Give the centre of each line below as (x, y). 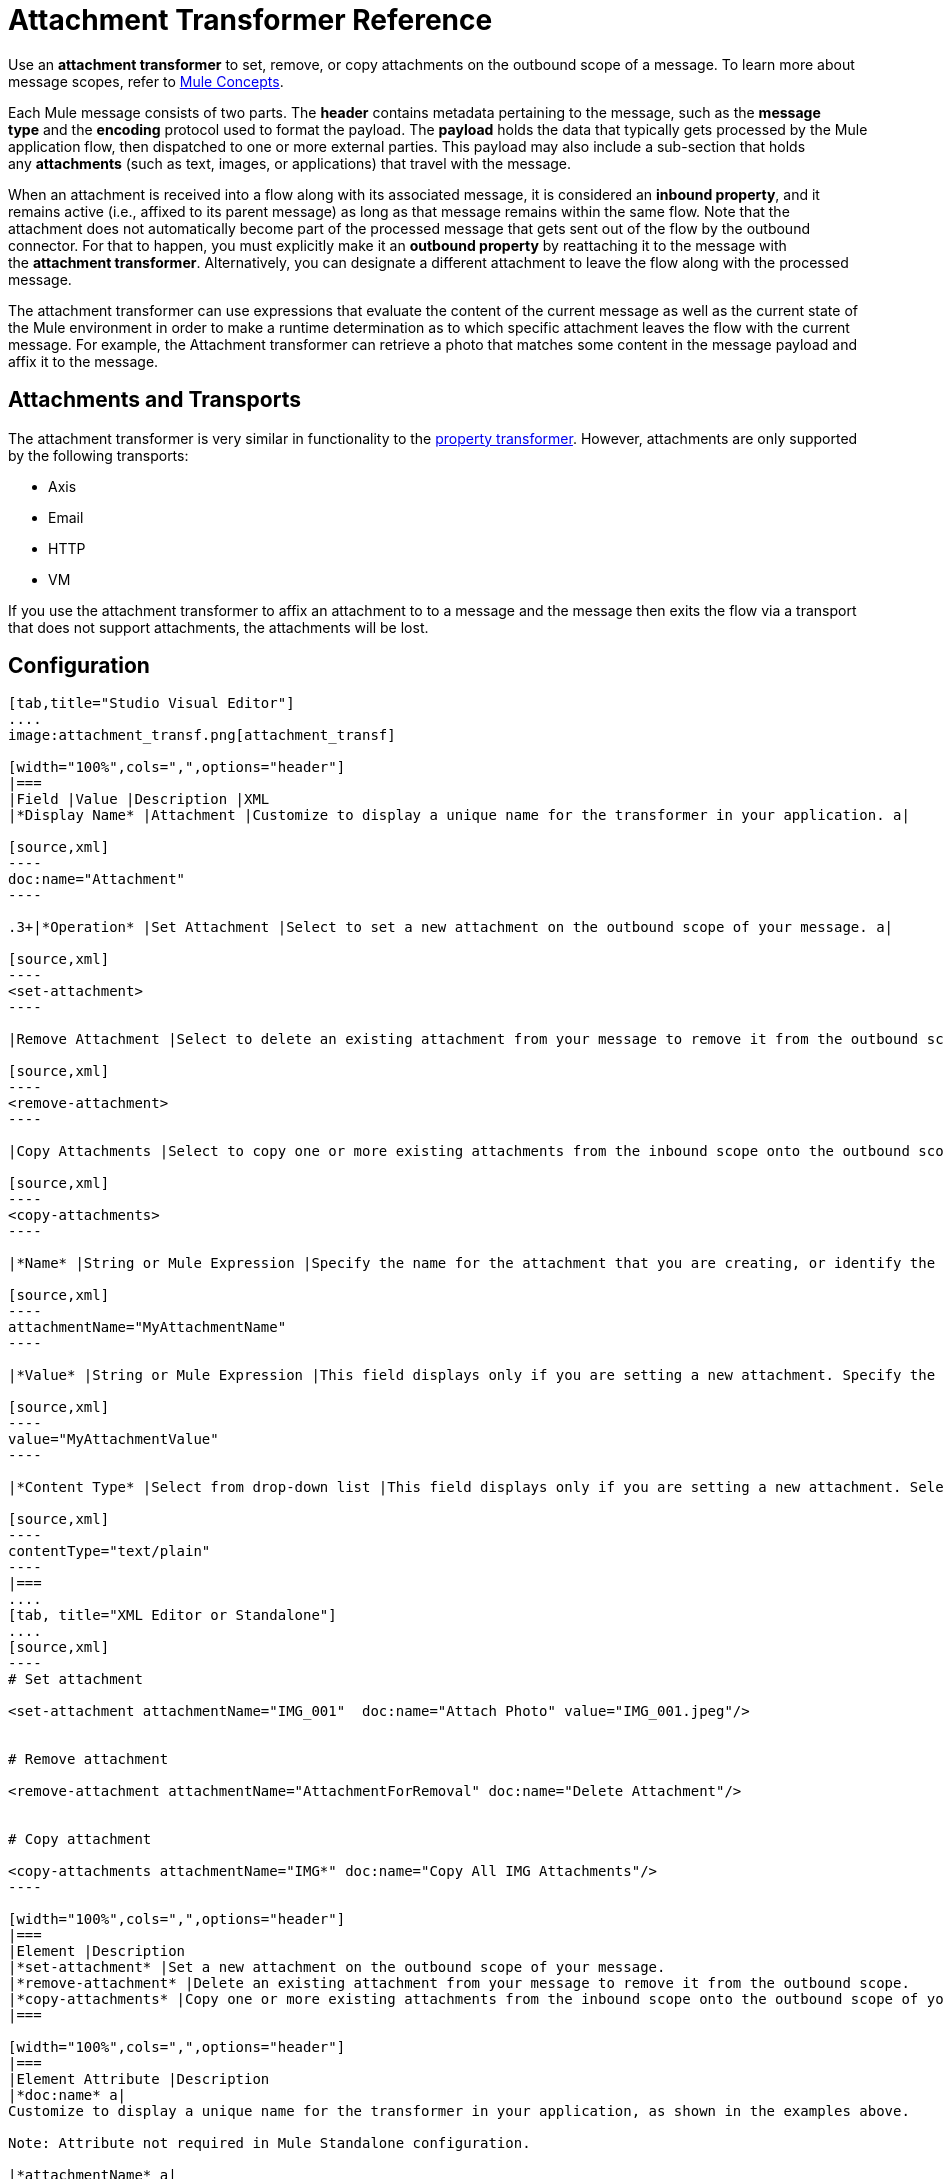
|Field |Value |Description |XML (139, 799)
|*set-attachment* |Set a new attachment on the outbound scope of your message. (337, 1967)
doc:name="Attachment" (97, 879)
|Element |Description (97, 1951)
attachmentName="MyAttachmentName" (147, 1327)
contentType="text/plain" (109, 1551)
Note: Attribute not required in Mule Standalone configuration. (269, 2143)
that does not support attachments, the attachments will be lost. (218, 627)
